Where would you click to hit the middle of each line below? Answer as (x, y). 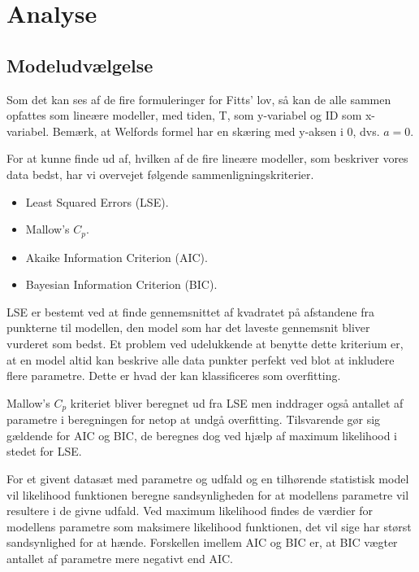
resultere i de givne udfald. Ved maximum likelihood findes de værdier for (190, 511)
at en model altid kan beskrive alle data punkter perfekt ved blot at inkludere (201, 359)
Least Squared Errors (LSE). (97, 201)
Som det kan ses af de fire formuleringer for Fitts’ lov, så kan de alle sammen (199, 99)
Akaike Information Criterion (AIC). (117, 257)
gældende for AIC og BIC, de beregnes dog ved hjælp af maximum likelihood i (202, 435)
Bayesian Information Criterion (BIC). (121, 284)
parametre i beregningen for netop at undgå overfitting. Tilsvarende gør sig (194, 419)
